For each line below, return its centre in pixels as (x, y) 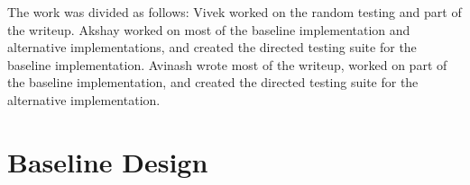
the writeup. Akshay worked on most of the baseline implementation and (209, 29)
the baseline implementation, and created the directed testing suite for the (213, 82)
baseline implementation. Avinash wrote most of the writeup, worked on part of (227, 64)
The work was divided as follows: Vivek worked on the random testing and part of (235, 12)
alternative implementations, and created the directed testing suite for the (212, 47)
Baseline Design (108, 161)
